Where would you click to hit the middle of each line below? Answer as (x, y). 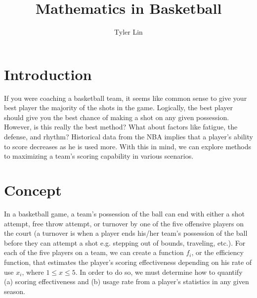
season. (15, 291)
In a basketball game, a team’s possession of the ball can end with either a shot (125, 213)
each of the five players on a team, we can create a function (94, 252)
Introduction (48, 74)
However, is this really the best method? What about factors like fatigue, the (121, 127)
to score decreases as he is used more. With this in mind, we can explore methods (128, 146)
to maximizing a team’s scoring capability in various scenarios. (99, 156)
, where (33, 272)
